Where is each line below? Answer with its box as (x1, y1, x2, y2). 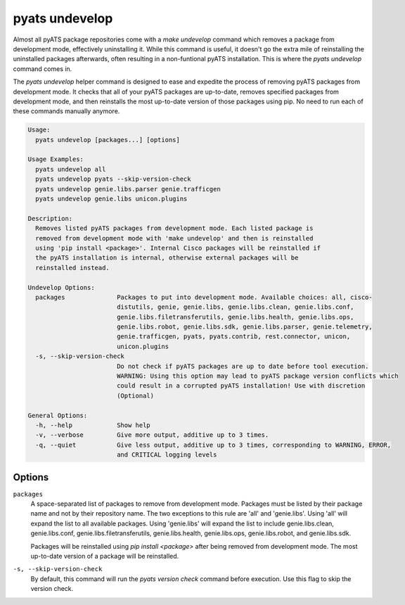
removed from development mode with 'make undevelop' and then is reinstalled (35, 234, 314, 242)
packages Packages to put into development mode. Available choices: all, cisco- (35, 293, 373, 301)
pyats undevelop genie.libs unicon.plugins (35, 195, 188, 203)
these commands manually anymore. (13, 107, 120, 115)
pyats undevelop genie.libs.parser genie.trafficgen (35, 185, 221, 193)
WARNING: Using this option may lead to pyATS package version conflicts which (116, 372, 399, 380)
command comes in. (13, 64, 72, 73)
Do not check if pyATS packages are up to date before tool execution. (116, 362, 369, 370)
